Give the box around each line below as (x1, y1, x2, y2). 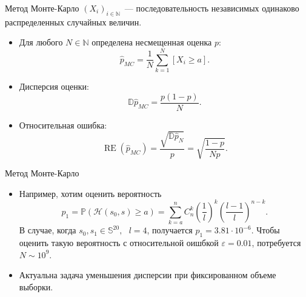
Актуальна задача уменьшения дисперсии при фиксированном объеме (19, 269, 276, 281)
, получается (147, 224, 193, 236)
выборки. (19, 280, 53, 293)
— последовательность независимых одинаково (124, 2, 299, 14)
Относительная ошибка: (19, 118, 107, 131)
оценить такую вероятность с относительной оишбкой (19, 236, 219, 249)
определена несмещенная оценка (91, 36, 212, 48)
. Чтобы (251, 224, 280, 236)
